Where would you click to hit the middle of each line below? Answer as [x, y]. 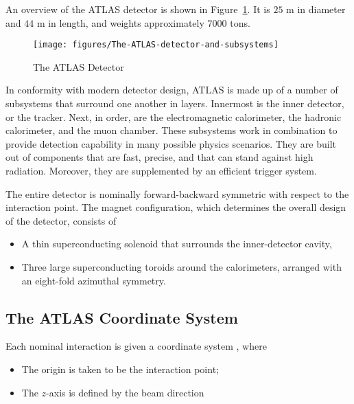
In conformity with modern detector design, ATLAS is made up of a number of [172, 90]
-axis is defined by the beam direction [125, 392]
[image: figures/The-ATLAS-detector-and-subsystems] [156, 45]
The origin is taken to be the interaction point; [120, 369]
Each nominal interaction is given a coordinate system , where [136, 346]
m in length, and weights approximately [120, 22]
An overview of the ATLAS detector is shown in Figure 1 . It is [138, 9]
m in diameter [316, 9]
